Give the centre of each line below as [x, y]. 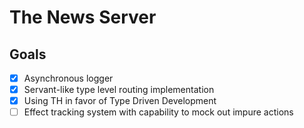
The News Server [83, 17]
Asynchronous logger [68, 78]
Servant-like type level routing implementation [119, 90]
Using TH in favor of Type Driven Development [120, 101]
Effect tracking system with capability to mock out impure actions [158, 112]
